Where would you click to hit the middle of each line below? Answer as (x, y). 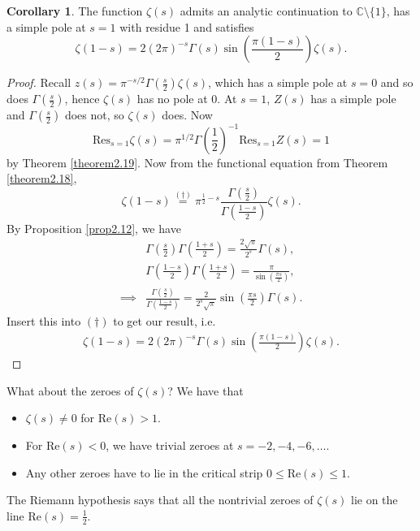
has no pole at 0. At (187, 99)
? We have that (206, 390)
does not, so (94, 115)
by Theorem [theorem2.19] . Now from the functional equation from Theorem (197, 162)
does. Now (187, 115)
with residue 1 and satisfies (187, 26)
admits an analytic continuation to (266, 11)
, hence (82, 99)
